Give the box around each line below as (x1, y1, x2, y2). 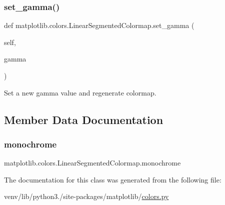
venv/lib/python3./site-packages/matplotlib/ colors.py (4, 191, 169, 201)
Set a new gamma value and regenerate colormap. (4, 87, 156, 97)
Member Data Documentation (4, 111, 163, 127)
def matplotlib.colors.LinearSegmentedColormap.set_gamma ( (4, 20, 194, 30)
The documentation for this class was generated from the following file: (4, 174, 221, 184)
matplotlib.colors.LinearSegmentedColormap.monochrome (4, 157, 181, 168)
